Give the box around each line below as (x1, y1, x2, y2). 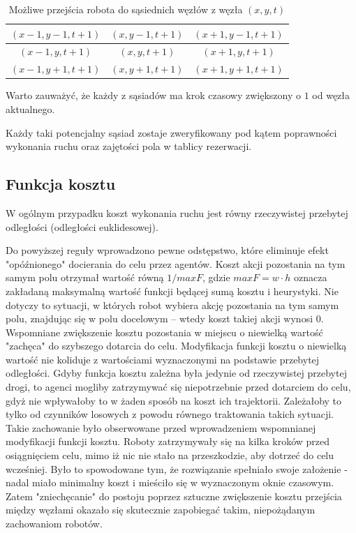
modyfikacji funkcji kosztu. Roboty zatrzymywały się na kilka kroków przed (6, 434, 330, 449)
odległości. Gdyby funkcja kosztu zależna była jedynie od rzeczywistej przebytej (6, 366, 347, 380)
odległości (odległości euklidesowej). (6, 219, 158, 234)
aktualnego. (6, 101, 55, 116)
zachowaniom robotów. (6, 516, 103, 531)
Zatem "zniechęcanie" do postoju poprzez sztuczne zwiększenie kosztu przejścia (6, 488, 342, 503)
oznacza (294, 270, 327, 285)
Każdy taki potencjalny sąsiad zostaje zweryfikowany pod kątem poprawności (6, 125, 337, 140)
